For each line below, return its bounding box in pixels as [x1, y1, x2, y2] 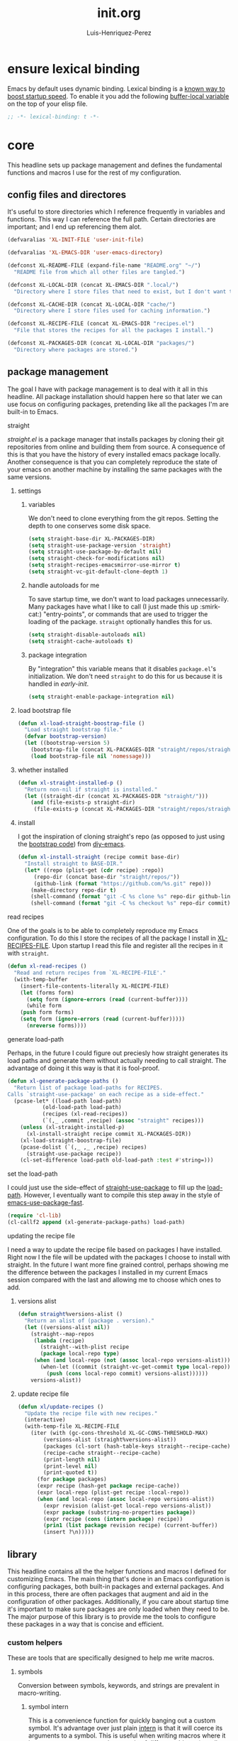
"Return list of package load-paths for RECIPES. [13, 1084, 163, 1091]
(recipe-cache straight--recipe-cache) [43, 1449, 161, 1456]
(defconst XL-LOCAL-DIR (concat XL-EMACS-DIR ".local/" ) [7, 281, 179, 288]
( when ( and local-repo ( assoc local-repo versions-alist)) [36, 1495, 215, 1502]
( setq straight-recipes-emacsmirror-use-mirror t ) [28, 562, 181, 569]
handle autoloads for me [28, 581, 100, 589]
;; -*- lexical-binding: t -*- [7, 113, 100, 120]
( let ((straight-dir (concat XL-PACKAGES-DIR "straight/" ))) [24, 792, 209, 799]
